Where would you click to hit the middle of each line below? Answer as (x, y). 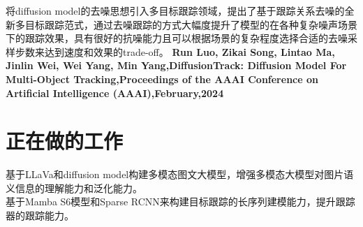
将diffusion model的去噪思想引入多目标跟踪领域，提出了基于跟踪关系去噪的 (175, 10)
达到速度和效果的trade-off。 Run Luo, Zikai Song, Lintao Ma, (190, 51)
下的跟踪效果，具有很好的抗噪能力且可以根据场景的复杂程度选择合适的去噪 (177, 38)
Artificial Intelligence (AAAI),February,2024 (115, 93)
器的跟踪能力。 (40, 215)
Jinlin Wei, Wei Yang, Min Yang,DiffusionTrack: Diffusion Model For (176, 65)
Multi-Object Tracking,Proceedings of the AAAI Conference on (162, 79)
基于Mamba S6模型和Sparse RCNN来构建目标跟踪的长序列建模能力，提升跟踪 (180, 202)
